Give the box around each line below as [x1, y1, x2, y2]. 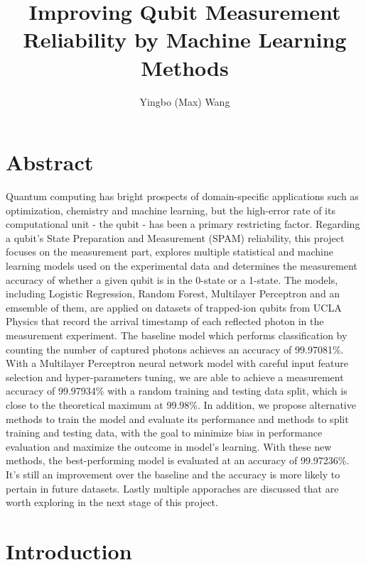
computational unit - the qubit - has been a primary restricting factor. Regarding [6, 216, 360, 231]
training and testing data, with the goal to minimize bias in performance [6, 425, 323, 440]
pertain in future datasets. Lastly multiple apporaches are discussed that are [6, 481, 339, 495]
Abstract [6, 148, 94, 177]
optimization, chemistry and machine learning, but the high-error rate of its [6, 202, 335, 217]
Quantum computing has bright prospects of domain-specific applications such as [6, 189, 359, 204]
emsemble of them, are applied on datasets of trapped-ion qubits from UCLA [6, 300, 342, 314]
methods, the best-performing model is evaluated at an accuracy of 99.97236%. [6, 453, 350, 468]
